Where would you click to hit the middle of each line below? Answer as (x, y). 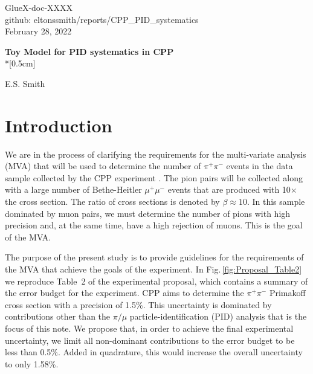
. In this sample (276, 202)
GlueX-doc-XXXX (39, 7)
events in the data (260, 166)
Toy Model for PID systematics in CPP (89, 51)
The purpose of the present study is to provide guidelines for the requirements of (154, 257)
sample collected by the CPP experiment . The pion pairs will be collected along (154, 177)
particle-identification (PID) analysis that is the (218, 316)
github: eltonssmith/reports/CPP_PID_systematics (102, 19)
